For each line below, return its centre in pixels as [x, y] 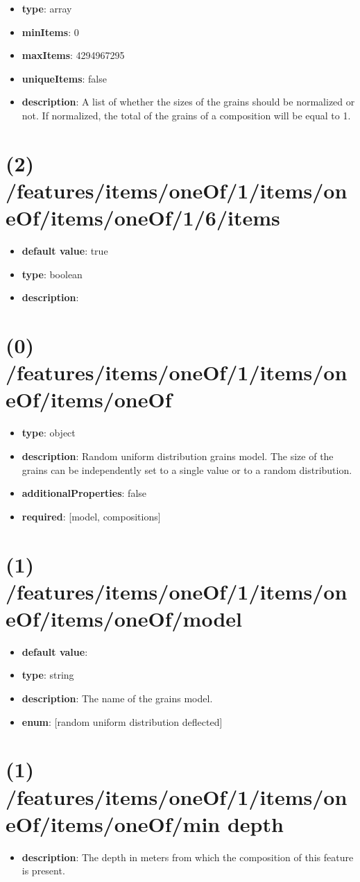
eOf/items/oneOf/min [113, 823]
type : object [49, 433]
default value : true [65, 251]
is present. [43, 871]
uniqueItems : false [64, 78]
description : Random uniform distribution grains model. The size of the [178, 456]
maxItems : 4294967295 [73, 55]
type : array [47, 8]
